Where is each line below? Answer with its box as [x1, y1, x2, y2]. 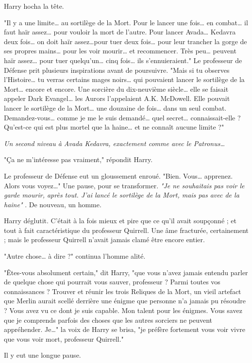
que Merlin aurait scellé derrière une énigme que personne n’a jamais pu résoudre [4, 296, 246, 306]
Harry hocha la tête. [4, 1, 64, 11]
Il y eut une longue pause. [4, 350, 81, 360]
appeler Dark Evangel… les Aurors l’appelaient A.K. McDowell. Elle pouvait [4, 93, 230, 103]
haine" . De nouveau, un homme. [4, 199, 101, 209]
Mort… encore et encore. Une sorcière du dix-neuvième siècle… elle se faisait [4, 83, 229, 94]
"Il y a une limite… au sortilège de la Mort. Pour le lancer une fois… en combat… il [4, 17, 248, 27]
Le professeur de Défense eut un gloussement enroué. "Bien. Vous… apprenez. [4, 170, 233, 181]
